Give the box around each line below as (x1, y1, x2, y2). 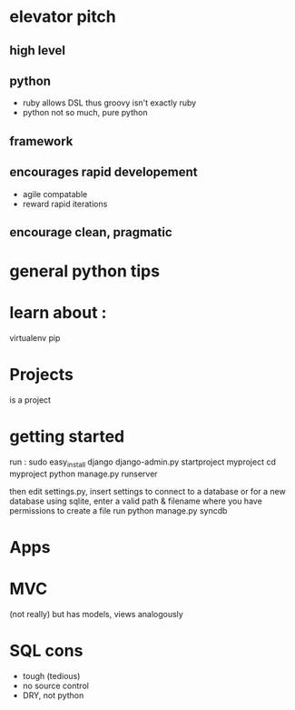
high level (9, 43, 66, 58)
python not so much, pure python (22, 107, 148, 118)
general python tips (9, 261, 161, 282)
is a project (9, 395, 52, 405)
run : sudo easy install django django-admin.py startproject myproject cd (9, 456, 277, 469)
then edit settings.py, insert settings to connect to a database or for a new (9, 485, 286, 496)
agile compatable (22, 188, 88, 199)
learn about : (9, 303, 107, 324)
